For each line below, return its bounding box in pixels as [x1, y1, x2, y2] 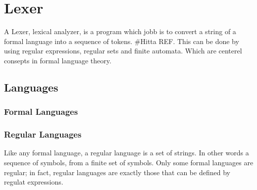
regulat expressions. [4, 177, 63, 187]
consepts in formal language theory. [4, 55, 111, 65]
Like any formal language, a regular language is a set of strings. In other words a [4, 147, 249, 158]
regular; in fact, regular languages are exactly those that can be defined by [4, 167, 230, 177]
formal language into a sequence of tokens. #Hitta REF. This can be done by [4, 36, 239, 46]
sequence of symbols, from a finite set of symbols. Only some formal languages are [4, 157, 254, 167]
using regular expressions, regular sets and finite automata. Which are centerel [4, 46, 242, 56]
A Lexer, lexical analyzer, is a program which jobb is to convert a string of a [4, 26, 236, 37]
